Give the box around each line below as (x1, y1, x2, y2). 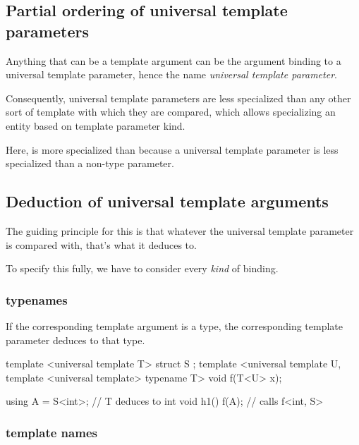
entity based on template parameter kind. (6, 118, 185, 133)
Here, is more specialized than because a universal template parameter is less (6, 142, 339, 157)
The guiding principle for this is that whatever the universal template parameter (6, 223, 354, 238)
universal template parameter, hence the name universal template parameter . (6, 67, 337, 82)
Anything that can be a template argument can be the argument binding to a (6, 53, 341, 68)
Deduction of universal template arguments (6, 190, 329, 212)
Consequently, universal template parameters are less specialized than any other (6, 90, 351, 105)
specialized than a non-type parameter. (6, 156, 174, 171)
